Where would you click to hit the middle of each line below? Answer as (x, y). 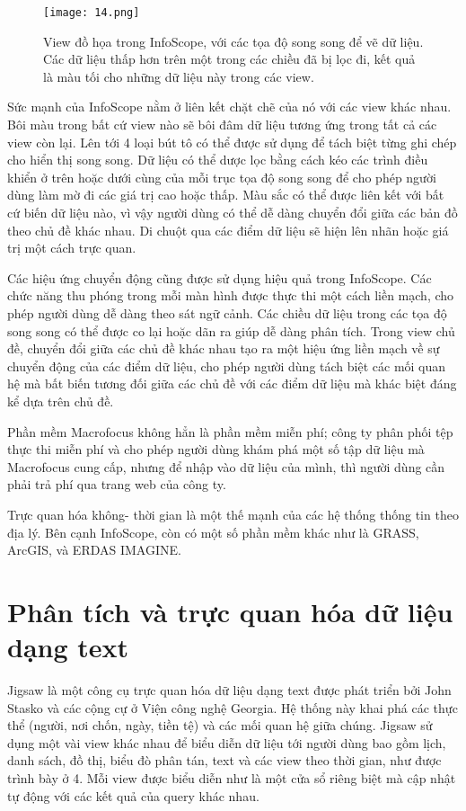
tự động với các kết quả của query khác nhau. (133, 795)
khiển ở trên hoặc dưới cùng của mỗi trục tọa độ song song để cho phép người (222, 177)
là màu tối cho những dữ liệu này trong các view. (179, 76)
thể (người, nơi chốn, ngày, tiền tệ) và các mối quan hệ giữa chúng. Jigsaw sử (220, 725)
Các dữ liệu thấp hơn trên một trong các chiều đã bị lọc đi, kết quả (229, 59)
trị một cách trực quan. (72, 248)
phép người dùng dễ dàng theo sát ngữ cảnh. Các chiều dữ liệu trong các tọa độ (227, 312)
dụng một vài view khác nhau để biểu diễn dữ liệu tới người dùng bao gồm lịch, (227, 742)
